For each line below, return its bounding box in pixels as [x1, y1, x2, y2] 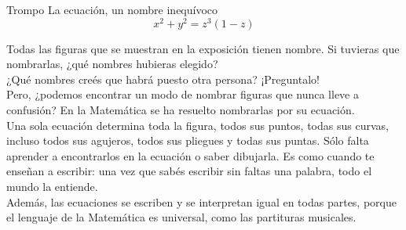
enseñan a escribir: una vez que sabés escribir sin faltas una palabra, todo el [6, 163, 372, 179]
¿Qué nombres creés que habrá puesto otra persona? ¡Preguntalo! [6, 70, 320, 87]
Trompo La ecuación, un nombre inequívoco [6, 2, 218, 17]
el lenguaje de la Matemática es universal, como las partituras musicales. [6, 209, 357, 225]
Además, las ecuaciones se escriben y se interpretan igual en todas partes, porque [6, 193, 397, 210]
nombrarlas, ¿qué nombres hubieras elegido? [6, 56, 218, 72]
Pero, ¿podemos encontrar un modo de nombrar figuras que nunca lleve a [6, 86, 359, 102]
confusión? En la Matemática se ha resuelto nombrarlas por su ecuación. [6, 102, 355, 118]
